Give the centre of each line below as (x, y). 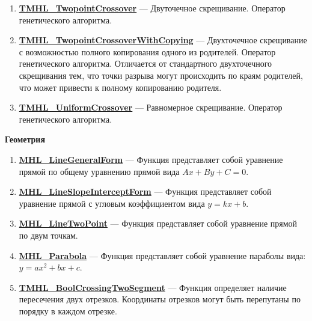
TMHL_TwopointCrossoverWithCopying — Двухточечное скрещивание (163, 40)
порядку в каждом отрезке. (68, 310)
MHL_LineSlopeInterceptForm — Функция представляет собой (145, 191)
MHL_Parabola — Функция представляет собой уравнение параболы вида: (162, 255)
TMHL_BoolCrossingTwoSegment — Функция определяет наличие (153, 287)
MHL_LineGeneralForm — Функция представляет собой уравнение (151, 159)
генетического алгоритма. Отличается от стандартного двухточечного (145, 63)
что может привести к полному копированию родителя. (120, 87)
